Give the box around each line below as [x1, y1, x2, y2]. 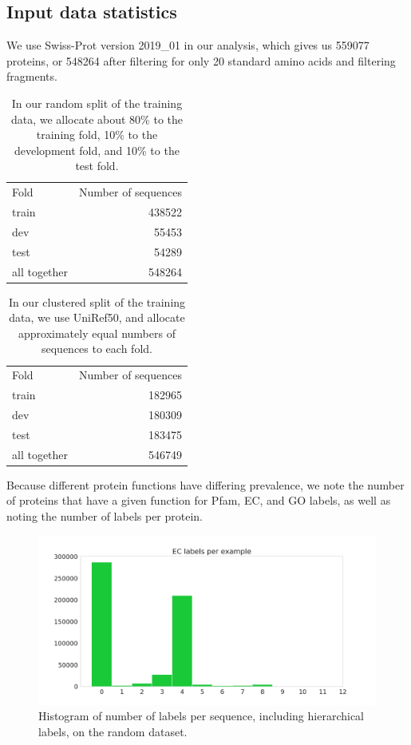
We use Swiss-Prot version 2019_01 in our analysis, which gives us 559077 [6, 37, 370, 53]
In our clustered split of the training [8, 293, 186, 310]
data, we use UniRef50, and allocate [9, 309, 185, 326]
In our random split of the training [11, 94, 183, 111]
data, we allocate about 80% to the [10, 110, 183, 127]
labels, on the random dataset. [38, 723, 188, 739]
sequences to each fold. [41, 340, 152, 357]
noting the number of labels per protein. [6, 507, 204, 524]
